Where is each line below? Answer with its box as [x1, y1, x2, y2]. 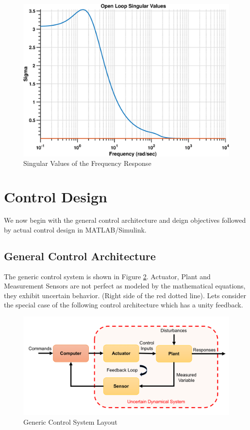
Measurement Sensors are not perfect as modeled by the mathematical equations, [4, 281, 246, 291]
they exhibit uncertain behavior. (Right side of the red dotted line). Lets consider [4, 290, 246, 300]
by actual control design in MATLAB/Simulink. [4, 224, 147, 234]
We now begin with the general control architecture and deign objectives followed [4, 215, 246, 225]
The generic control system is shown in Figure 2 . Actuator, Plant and [4, 271, 211, 281]
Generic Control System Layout [23, 416, 117, 427]
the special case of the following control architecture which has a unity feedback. [4, 300, 243, 310]
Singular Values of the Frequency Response [23, 158, 151, 168]
